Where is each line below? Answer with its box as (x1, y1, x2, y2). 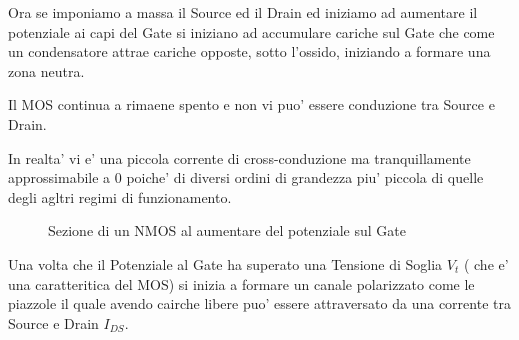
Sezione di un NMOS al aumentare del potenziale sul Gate (48, 220, 406, 241)
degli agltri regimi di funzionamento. (8, 186, 232, 207)
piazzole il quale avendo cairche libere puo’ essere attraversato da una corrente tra (8, 293, 511, 314)
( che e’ (463, 253, 509, 274)
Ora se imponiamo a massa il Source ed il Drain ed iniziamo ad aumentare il (8, 2, 478, 22)
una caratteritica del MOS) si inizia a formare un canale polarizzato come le (8, 273, 475, 294)
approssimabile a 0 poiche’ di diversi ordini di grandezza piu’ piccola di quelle (8, 167, 484, 188)
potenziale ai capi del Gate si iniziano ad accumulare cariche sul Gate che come (8, 21, 495, 42)
